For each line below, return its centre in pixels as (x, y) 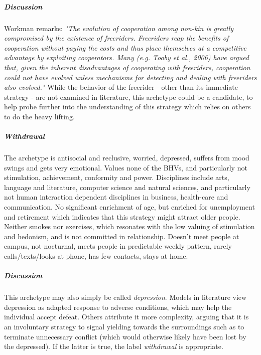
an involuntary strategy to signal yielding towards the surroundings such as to (124, 326)
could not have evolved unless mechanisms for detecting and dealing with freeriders (130, 77)
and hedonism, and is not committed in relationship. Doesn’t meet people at (122, 236)
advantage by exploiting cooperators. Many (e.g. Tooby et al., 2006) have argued (126, 57)
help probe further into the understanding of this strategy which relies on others (127, 107)
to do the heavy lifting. (39, 116)
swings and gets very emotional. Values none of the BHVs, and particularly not (126, 167)
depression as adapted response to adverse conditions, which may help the (118, 307)
